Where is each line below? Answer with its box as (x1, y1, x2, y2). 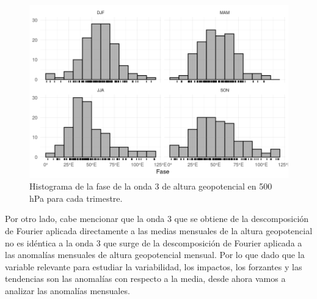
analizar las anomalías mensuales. (5, 284, 130, 297)
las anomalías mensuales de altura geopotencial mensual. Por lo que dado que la (5, 248, 305, 261)
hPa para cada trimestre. (29, 191, 123, 204)
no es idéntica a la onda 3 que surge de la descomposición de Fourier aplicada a (5, 236, 302, 249)
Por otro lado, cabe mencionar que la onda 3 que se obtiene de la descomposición (5, 212, 309, 225)
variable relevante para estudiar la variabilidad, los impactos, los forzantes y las (5, 260, 302, 273)
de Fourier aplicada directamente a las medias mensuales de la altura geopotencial (5, 224, 313, 237)
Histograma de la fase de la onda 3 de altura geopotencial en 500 (29, 180, 272, 193)
